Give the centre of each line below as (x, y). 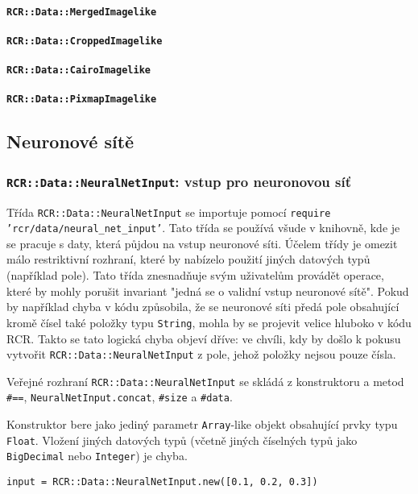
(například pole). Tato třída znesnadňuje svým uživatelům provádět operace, (195, 275)
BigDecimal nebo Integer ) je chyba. (97, 456)
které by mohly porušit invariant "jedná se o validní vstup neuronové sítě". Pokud (208, 291)
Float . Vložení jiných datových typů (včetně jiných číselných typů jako (182, 440)
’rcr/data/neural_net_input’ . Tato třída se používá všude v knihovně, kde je (203, 228)
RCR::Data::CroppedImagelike (85, 41)
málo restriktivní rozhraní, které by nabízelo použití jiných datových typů (188, 259)
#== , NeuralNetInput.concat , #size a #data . (120, 397)
